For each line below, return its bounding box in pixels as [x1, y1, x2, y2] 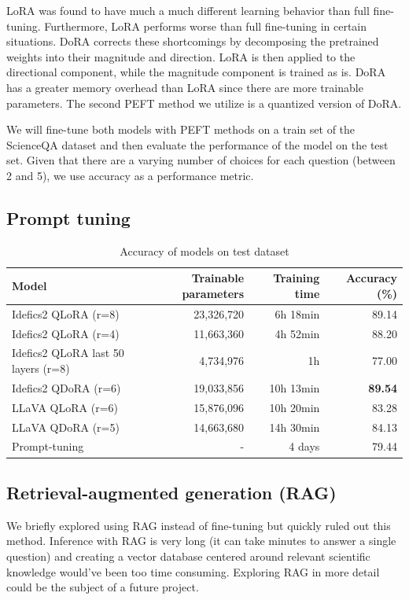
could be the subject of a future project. [6, 579, 199, 595]
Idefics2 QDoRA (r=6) [12, 379, 121, 396]
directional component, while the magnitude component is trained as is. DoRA [6, 64, 386, 80]
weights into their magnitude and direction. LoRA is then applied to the [6, 48, 356, 64]
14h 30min [269, 418, 320, 435]
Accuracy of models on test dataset [120, 242, 289, 259]
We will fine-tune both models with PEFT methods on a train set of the [6, 121, 356, 138]
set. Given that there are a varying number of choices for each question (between [6, 152, 396, 168]
